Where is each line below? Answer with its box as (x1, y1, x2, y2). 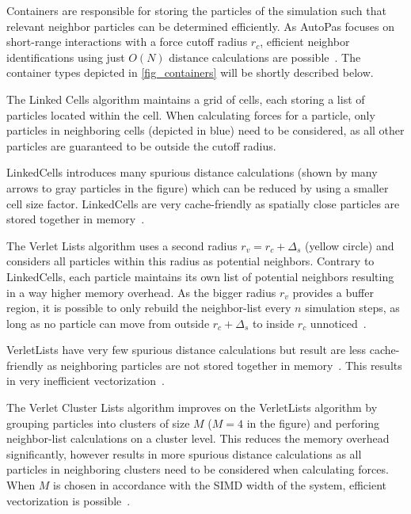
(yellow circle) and (305, 237, 394, 253)
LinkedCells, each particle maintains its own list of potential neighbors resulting (6, 268, 394, 284)
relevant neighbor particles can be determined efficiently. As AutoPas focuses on (6, 17, 394, 34)
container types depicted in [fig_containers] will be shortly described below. (6, 64, 374, 81)
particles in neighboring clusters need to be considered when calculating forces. (6, 461, 389, 478)
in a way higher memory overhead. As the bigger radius (6, 284, 276, 300)
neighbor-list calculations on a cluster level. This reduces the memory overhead (6, 430, 390, 447)
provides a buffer (292, 284, 374, 300)
